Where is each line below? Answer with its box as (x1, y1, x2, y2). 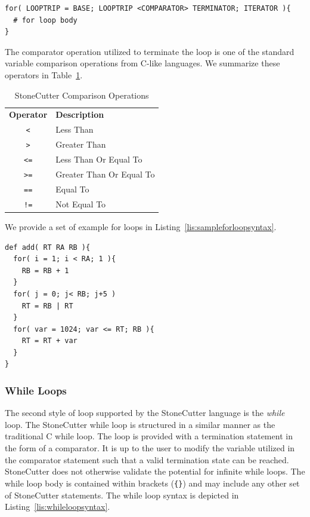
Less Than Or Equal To (55, 153, 142, 166)
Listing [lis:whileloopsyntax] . (5, 500, 110, 513)
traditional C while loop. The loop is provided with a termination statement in (5, 430, 293, 442)
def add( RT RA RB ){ (5, 243, 91, 252)
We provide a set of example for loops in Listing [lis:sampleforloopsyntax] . (5, 220, 277, 233)
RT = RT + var (21, 336, 77, 345)
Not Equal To (55, 197, 106, 210)
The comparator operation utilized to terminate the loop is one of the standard (5, 45, 294, 57)
